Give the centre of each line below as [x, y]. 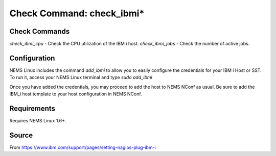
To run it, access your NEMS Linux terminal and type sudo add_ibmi [81, 77]
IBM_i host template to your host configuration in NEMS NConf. [76, 94]
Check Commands [40, 31]
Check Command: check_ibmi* [77, 13]
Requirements [32, 108]
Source [21, 135]
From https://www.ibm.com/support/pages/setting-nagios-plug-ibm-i [83, 147]
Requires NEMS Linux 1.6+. [38, 121]
